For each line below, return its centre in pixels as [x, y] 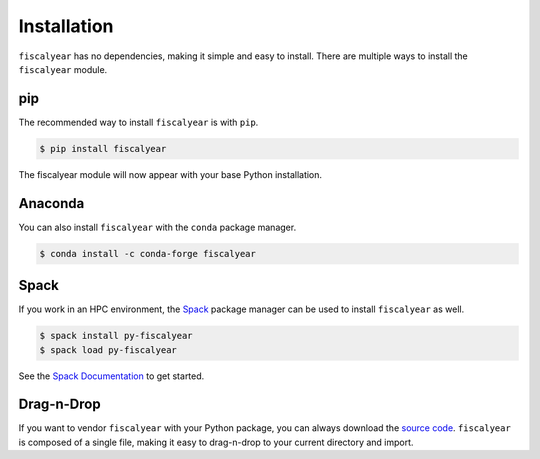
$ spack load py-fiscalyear [108, 349]
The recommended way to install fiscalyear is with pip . [138, 122]
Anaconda [51, 203]
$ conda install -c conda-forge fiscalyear [148, 253]
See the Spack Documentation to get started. [111, 376]
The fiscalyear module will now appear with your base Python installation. [170, 174]
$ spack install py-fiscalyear [116, 336]
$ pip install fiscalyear [103, 148]
